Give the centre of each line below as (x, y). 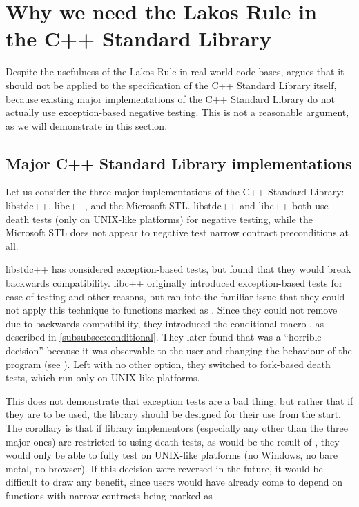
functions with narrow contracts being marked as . (112, 495)
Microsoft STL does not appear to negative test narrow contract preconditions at (177, 232)
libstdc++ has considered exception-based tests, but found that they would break (178, 269)
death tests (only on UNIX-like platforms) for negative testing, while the (159, 219)
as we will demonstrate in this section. (87, 125)
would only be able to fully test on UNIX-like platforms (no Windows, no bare (172, 455)
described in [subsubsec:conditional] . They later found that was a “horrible (164, 337)
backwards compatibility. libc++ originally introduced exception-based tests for (174, 283)
